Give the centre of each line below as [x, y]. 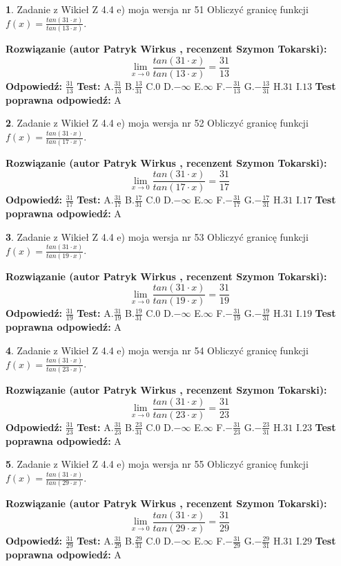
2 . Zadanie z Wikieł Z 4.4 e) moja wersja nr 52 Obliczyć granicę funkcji [157, 123]
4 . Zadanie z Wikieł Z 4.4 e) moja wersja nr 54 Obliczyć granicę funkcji [157, 350]
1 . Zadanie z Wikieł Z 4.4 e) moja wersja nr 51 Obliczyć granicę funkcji [157, 9]
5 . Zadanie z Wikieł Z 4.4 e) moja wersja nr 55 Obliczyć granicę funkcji [157, 464]
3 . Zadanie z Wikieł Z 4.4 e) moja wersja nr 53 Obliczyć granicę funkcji [157, 236]
